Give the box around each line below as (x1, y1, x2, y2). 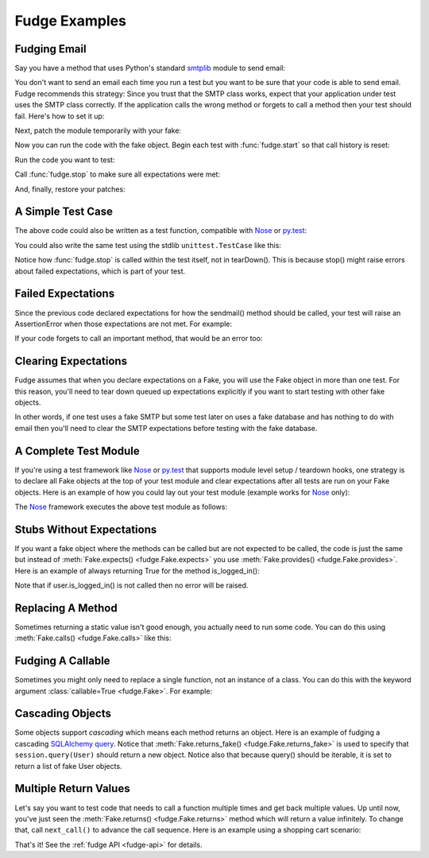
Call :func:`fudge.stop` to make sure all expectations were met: (14, 169, 221, 179)
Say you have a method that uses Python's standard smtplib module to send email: (14, 64, 286, 73)
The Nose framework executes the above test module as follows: (14, 502, 228, 511)
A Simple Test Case (14, 205, 113, 219)
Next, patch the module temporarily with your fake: (14, 126, 182, 135)
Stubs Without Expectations (14, 522, 157, 536)
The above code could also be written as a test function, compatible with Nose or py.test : (14, 226, 307, 235)
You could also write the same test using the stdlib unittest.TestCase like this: (14, 240, 282, 250)
